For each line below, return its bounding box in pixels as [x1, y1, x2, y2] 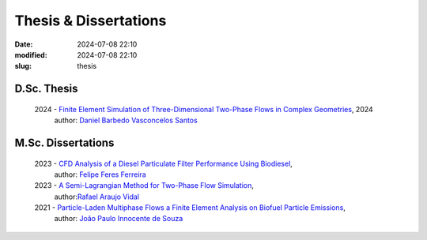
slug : [14, 62, 32, 71]
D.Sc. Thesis [14, 82, 78, 96]
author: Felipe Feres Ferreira [54, 170, 146, 179]
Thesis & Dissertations [14, 12, 167, 29]
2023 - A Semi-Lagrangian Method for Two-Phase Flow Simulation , [34, 181, 255, 190]
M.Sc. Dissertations [14, 136, 115, 149]
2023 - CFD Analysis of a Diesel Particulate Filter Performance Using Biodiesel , [34, 159, 293, 168]
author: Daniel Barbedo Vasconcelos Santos [54, 115, 198, 126]
